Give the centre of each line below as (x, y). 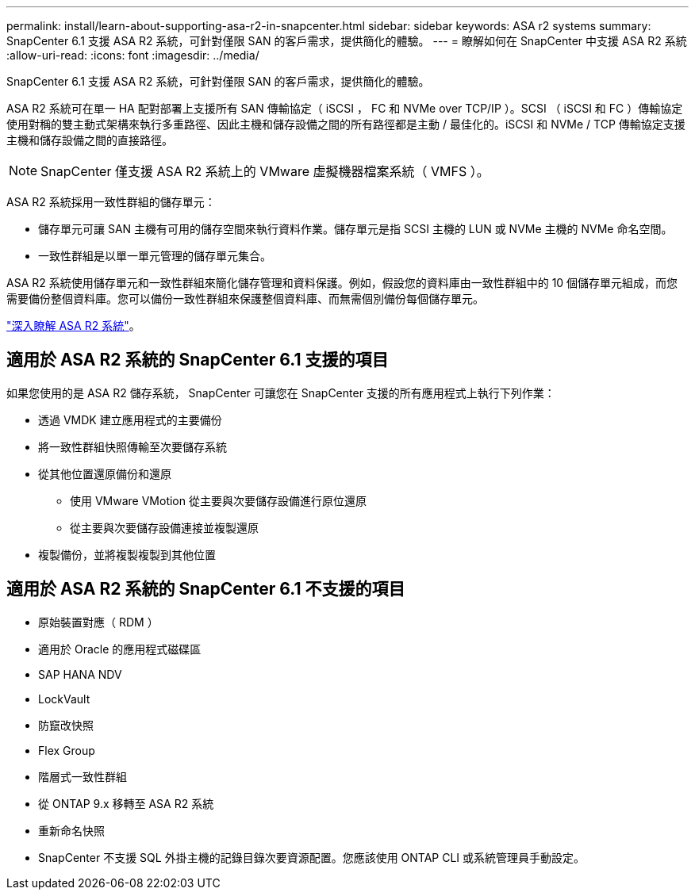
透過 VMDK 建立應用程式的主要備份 (130, 419)
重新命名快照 (71, 830)
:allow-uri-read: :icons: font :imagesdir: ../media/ (133, 55)
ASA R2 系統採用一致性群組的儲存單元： (111, 202)
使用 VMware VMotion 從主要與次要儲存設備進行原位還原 (218, 500)
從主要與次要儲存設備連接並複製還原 (164, 527)
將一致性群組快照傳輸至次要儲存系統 (132, 446)
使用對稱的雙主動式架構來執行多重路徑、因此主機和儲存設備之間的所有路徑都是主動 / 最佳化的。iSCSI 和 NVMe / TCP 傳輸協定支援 (346, 124)
